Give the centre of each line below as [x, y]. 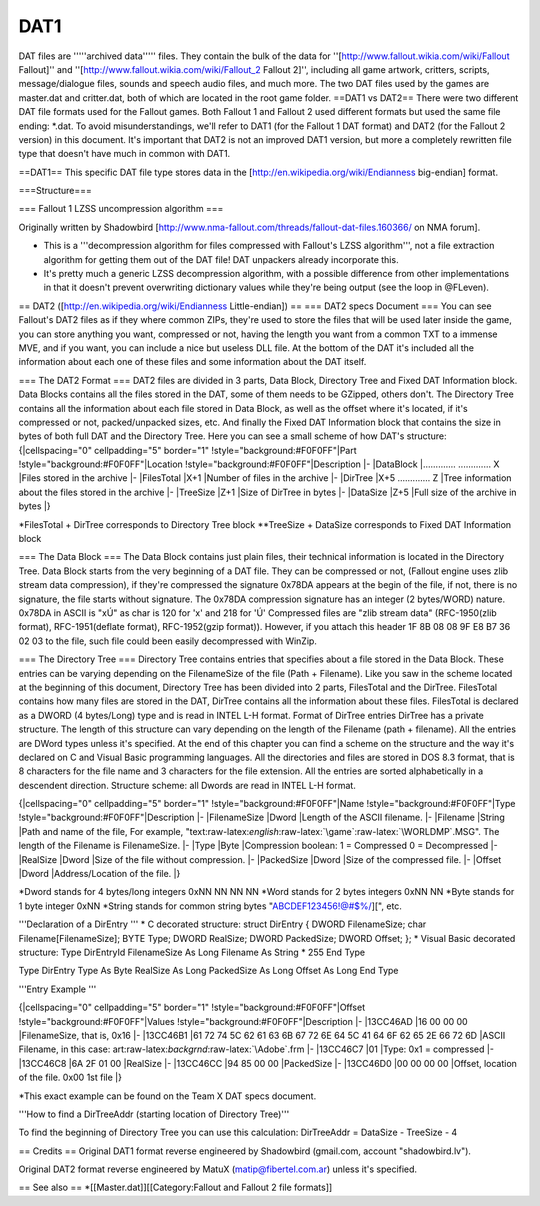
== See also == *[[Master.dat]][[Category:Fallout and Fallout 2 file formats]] [175, 1187]
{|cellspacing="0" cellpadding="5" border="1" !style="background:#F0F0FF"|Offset [192, 1007]
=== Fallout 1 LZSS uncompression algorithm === [121, 209]
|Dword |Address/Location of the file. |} [99, 874]
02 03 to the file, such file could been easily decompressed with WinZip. [167, 641]
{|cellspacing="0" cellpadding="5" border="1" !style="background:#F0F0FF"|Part [187, 450]
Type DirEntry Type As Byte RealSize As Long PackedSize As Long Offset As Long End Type [208, 971]
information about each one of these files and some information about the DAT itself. [192, 362]
